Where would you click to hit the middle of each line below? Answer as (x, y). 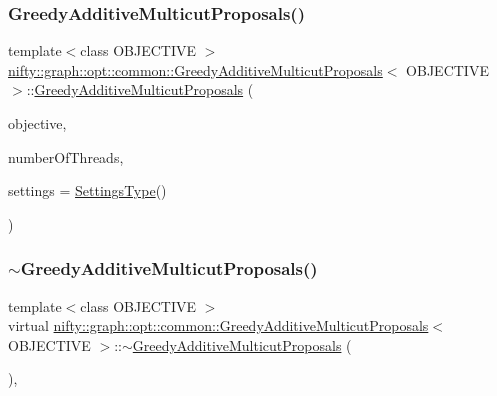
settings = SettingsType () (87, 190)
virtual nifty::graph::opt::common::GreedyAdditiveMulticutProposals (218, 325)
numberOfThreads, (66, 156)
